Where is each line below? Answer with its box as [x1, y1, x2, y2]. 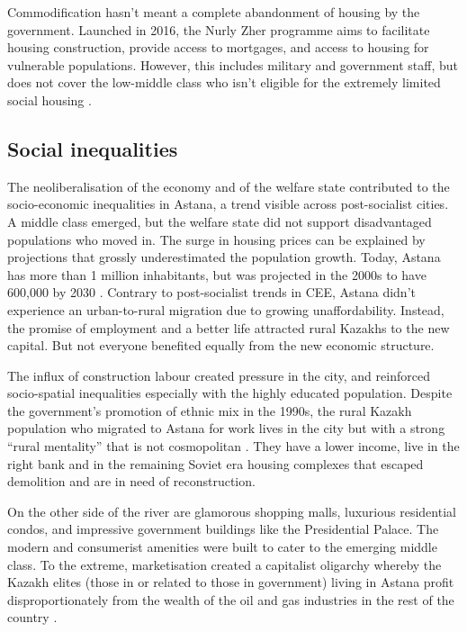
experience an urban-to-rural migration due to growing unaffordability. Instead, [7, 300, 445, 319]
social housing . [7, 90, 92, 109]
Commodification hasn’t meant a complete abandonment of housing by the [7, 3, 420, 21]
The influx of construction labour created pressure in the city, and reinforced [7, 366, 430, 384]
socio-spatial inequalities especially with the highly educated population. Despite [7, 384, 453, 402]
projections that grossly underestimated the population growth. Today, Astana [7, 248, 441, 266]
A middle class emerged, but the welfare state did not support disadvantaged [7, 212, 432, 230]
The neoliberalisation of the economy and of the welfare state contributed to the [7, 176, 450, 195]
